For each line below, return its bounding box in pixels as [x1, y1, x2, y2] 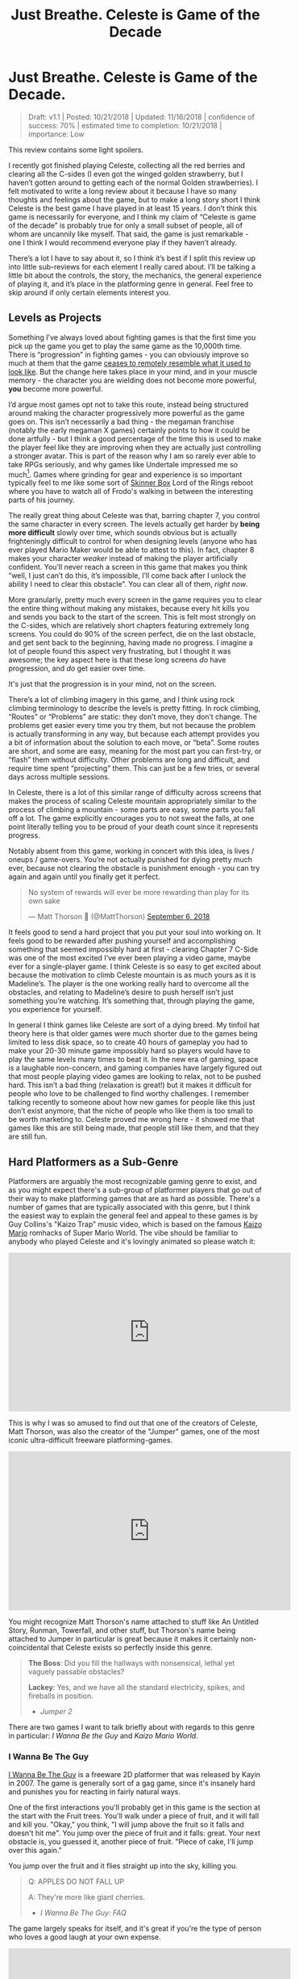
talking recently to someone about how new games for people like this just [8, 1098, 255, 1107]
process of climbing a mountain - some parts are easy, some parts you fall [8, 805, 255, 814]
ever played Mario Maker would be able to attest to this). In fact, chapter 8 [8, 545, 255, 554]
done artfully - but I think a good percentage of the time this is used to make [8, 433, 262, 443]
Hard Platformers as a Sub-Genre [8, 1155, 179, 1169]
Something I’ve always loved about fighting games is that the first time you [8, 333, 256, 342]
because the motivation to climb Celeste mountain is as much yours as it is [8, 970, 256, 980]
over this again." [8, 1845, 63, 1855]
